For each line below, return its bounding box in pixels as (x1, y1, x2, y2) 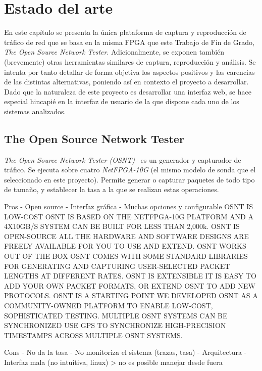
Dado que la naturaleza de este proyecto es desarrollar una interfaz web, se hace (4, 86, 251, 97)
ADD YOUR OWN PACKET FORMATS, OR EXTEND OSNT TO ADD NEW (4, 280, 255, 291)
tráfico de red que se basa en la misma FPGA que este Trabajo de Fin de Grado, (4, 36, 254, 47)
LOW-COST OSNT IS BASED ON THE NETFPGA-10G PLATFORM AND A (4, 211, 253, 221)
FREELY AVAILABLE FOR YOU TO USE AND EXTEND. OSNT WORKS (4, 241, 246, 251)
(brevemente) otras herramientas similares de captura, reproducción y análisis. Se (4, 56, 256, 67)
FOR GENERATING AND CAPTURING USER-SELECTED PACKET (4, 260, 230, 271)
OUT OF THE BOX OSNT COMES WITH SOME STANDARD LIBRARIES (4, 251, 248, 261)
